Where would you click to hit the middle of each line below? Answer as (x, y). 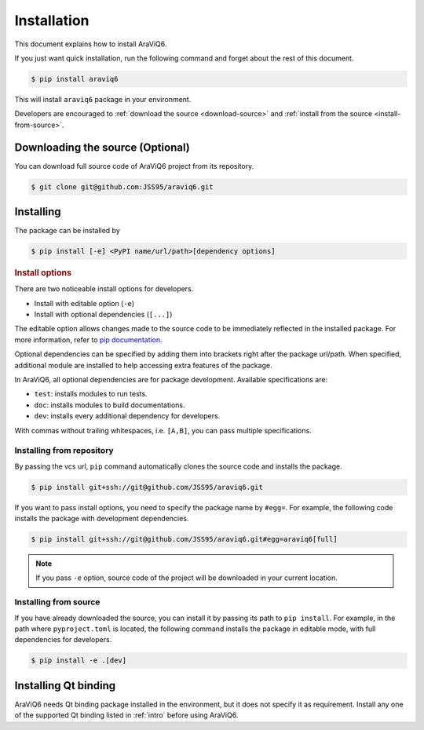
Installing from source (57, 602)
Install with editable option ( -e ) (84, 303)
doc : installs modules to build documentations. (110, 405)
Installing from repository (64, 451)
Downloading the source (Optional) (102, 147)
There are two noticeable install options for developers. (104, 289)
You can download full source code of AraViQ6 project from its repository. (134, 166)
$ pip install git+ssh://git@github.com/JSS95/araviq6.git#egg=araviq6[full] (184, 539)
